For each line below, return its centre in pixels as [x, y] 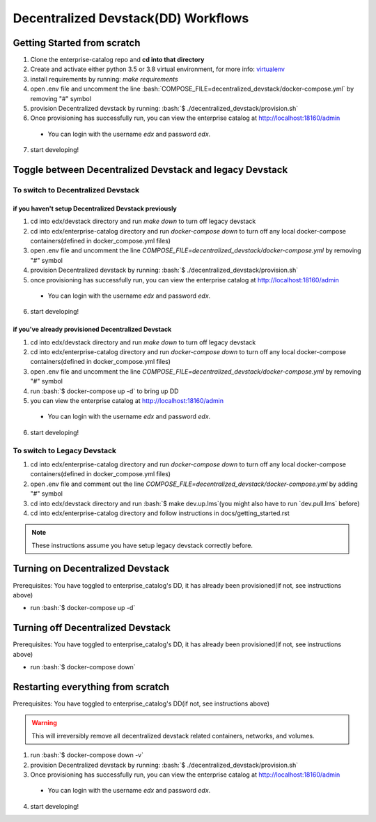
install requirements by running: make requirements [104, 79]
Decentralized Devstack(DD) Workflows [131, 18]
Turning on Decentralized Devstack [91, 569]
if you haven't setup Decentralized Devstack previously [95, 208]
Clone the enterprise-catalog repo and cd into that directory [117, 60]
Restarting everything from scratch [91, 687]
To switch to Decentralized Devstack [76, 190]
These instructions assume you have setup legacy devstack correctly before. [142, 545]
